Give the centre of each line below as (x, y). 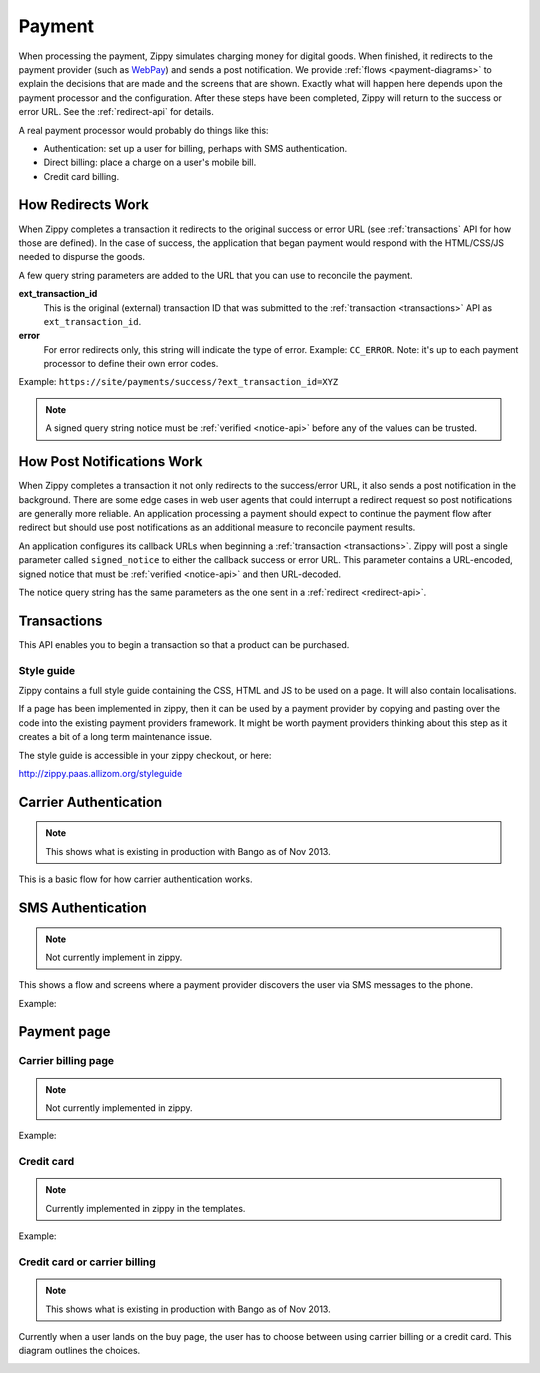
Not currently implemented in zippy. (119, 1108)
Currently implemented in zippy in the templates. (145, 1208)
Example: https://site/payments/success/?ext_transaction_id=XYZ (178, 382)
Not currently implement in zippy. (114, 957)
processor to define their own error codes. (131, 364)
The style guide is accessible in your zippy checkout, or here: (145, 755)
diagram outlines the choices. (79, 1351)
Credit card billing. (81, 176)
